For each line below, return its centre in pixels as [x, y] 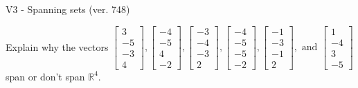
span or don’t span [45, 76]
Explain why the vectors [57, 46]
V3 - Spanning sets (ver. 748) [68, 9]
